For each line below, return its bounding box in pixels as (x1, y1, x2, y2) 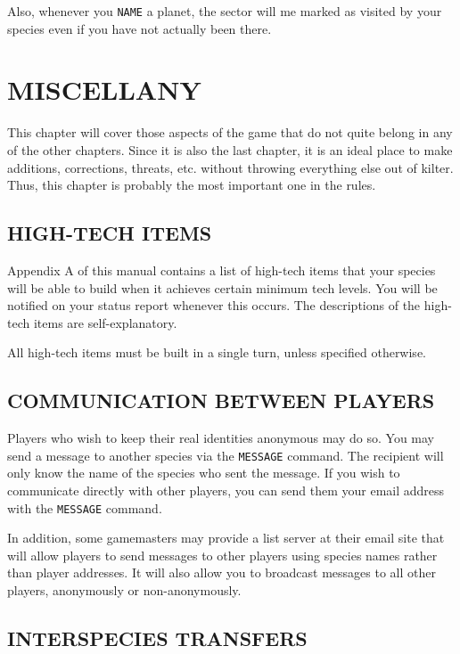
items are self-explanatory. (33, 313, 177, 331)
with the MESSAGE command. (7, 498, 162, 517)
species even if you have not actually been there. (7, 19, 272, 37)
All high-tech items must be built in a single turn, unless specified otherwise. (7, 343, 426, 362)
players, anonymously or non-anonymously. (7, 581, 242, 599)
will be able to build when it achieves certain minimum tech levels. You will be (7, 278, 438, 297)
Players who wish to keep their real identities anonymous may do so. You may (7, 429, 434, 447)
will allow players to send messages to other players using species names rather (7, 545, 438, 564)
